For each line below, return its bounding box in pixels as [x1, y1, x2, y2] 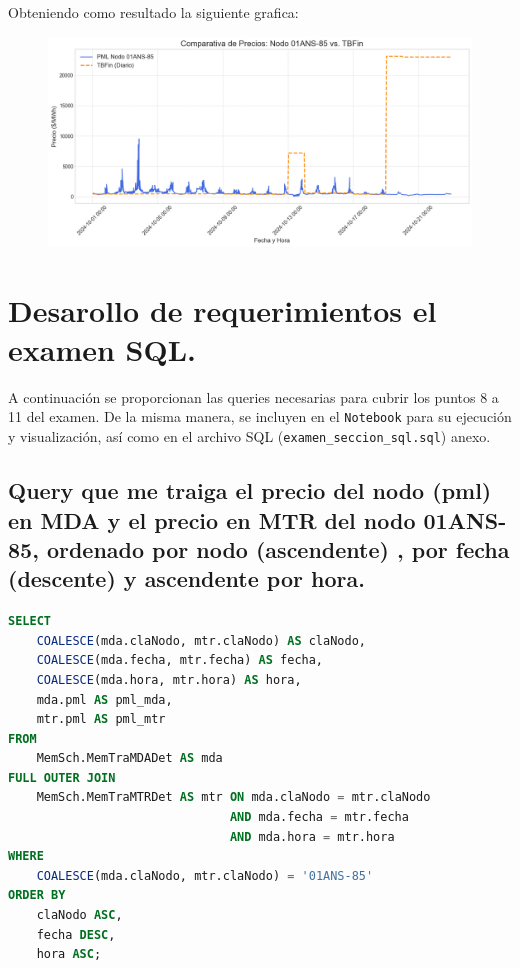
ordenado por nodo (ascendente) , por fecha [46, 533, 510, 564]
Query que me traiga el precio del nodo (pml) [8, 475, 492, 506]
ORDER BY [8, 888, 66, 903]
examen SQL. [8, 328, 196, 369]
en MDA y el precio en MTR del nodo [8, 504, 416, 535]
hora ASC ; [36, 947, 102, 962]
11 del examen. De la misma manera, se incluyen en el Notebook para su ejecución [8, 406, 512, 427]
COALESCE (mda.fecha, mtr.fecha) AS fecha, [36, 653, 324, 668]
